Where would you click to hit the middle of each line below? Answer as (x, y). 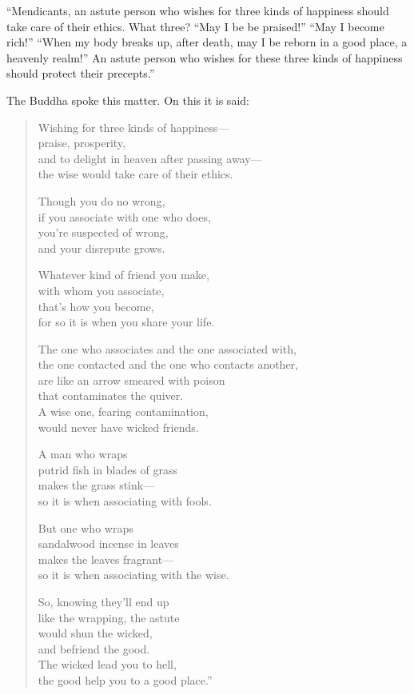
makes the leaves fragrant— (106, 559)
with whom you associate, (101, 290)
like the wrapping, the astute (109, 617)
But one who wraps (86, 527)
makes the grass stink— (96, 485)
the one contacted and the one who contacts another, (168, 364)
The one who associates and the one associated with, (167, 348)
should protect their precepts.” (81, 73)
